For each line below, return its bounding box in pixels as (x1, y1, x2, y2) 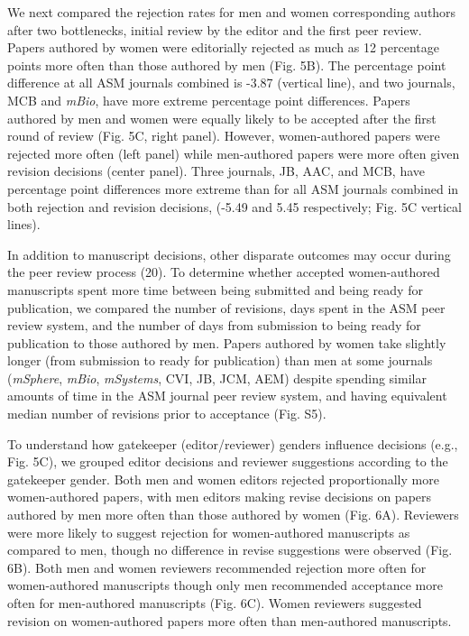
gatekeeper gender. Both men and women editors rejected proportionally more (7, 469, 439, 488)
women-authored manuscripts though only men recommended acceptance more (7, 576, 443, 595)
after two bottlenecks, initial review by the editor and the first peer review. (7, 20, 422, 39)
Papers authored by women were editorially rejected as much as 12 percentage (7, 38, 439, 57)
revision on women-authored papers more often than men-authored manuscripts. (7, 611, 452, 630)
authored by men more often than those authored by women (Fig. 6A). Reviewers (7, 505, 459, 524)
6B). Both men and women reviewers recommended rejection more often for (7, 558, 427, 576)
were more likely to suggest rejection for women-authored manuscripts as (7, 522, 410, 541)
